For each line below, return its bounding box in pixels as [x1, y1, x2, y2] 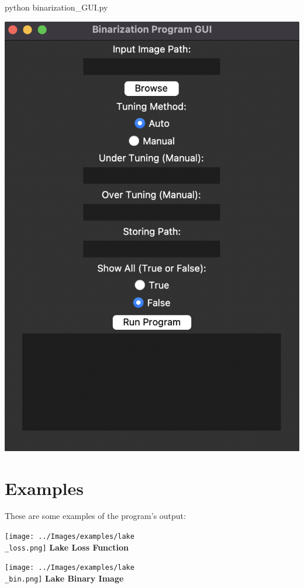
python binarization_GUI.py [5, 1, 108, 13]
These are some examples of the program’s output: [5, 510, 186, 522]
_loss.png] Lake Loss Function [5, 541, 129, 553]
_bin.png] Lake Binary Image [5, 572, 124, 584]
